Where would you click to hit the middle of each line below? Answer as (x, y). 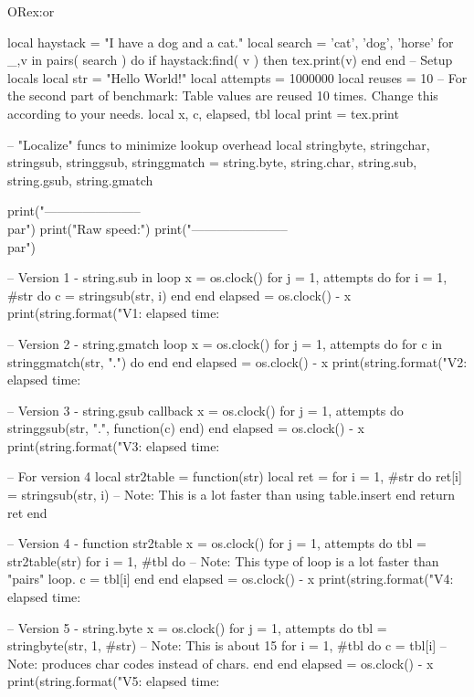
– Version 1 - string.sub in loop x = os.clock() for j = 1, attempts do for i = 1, (227, 277)
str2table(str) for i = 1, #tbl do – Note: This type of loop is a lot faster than (223, 560)
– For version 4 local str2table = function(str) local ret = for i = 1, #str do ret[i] (235, 476)
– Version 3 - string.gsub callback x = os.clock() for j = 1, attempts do (205, 410)
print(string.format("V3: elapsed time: (114, 445)
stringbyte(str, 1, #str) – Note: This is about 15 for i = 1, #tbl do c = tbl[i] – (227, 645)
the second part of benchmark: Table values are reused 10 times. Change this (223, 95)
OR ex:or (31, 11)
